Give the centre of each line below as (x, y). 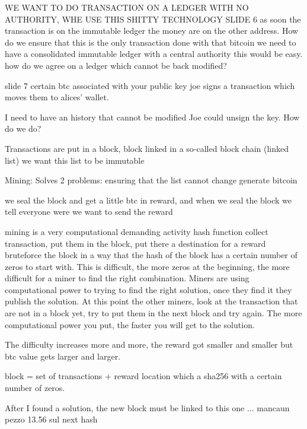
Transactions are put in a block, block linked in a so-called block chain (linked (147, 148)
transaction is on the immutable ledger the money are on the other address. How (152, 31)
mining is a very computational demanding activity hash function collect (137, 231)
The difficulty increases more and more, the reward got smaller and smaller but (149, 344)
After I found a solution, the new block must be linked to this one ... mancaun (147, 407)
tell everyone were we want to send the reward (89, 212)
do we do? (23, 128)
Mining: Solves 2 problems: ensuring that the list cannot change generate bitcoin (151, 180)
